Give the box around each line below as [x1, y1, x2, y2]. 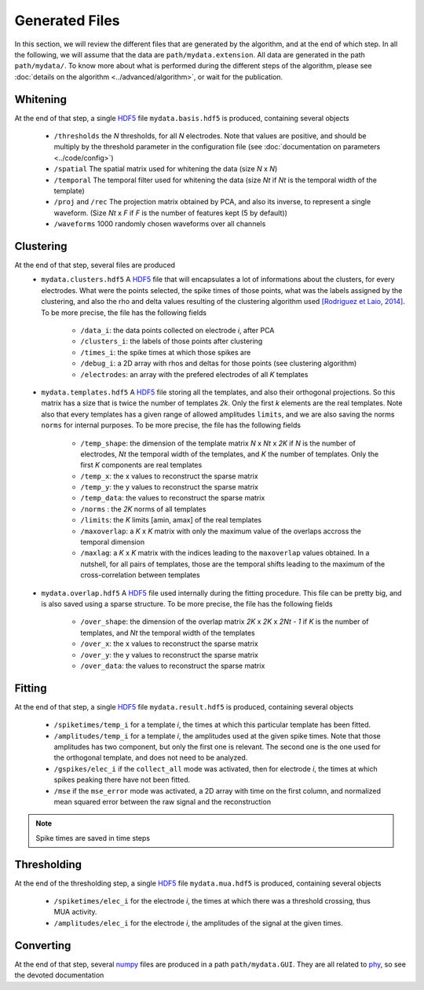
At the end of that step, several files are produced [14, 260, 176, 270]
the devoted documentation [14, 970, 104, 980]
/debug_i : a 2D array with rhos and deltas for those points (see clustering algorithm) [80, 358, 357, 368]
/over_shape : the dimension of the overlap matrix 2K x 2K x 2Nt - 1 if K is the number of [80, 617, 369, 626]
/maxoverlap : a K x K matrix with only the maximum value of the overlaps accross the [80, 526, 361, 536]
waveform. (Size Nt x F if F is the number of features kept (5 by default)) [53, 208, 288, 218]
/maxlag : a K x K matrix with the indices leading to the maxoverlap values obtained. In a [80, 548, 370, 558]
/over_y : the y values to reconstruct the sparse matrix [80, 650, 259, 659]
